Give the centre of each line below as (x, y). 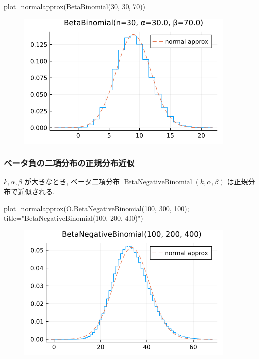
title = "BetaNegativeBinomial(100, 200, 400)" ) (74, 218)
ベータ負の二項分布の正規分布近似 (69, 163)
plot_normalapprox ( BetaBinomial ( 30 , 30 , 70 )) (75, 6)
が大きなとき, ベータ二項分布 (72, 181)
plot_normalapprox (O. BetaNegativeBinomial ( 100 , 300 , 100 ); (97, 208)
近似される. (36, 191)
